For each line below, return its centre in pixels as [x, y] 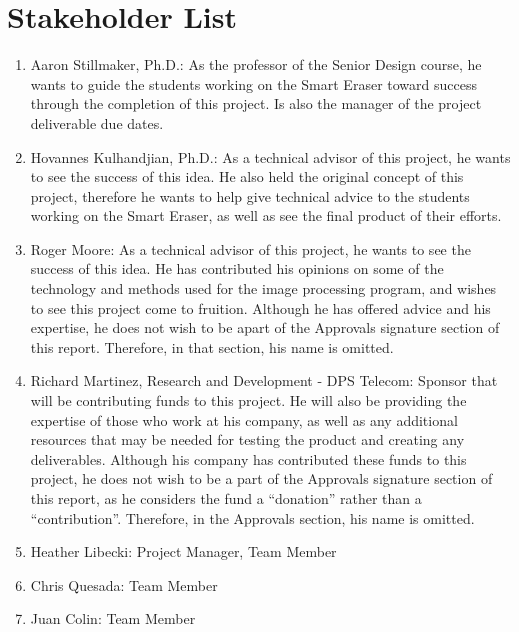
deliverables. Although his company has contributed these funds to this [248, 458]
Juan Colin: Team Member [113, 618]
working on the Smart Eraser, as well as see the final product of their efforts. [266, 215]
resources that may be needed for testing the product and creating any [247, 439]
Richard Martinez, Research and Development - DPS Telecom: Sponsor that [264, 380]
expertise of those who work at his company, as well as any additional [244, 419]
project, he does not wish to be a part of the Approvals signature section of [261, 478]
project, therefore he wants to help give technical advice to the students [250, 195]
